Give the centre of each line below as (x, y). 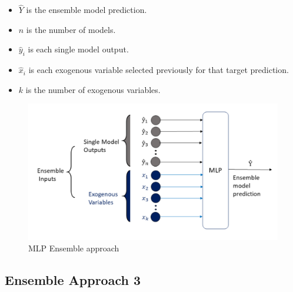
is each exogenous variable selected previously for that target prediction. (159, 70)
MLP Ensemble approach (74, 248)
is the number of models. (71, 29)
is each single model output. (78, 49)
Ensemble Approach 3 (73, 280)
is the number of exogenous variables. (93, 89)
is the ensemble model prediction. (86, 10)
